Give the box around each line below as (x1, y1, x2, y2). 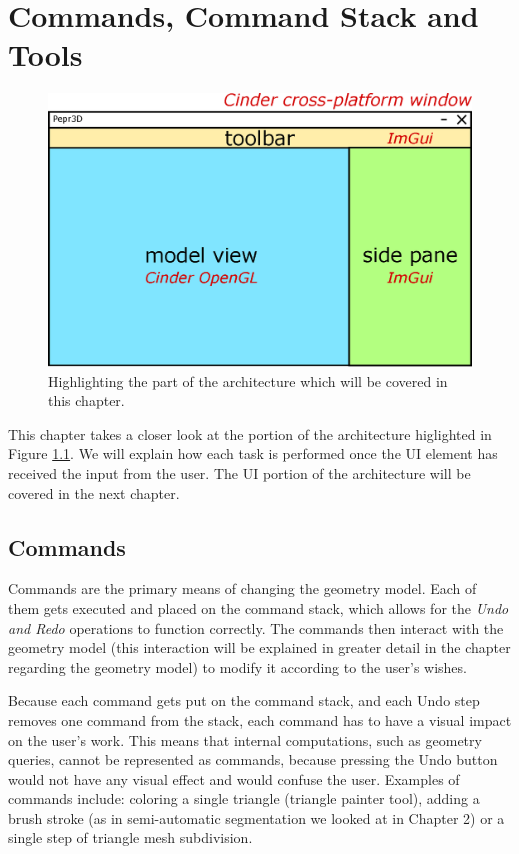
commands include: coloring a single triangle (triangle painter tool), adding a (8, 788, 480, 809)
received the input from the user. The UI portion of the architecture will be (8, 462, 471, 483)
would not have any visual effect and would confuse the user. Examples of (8, 768, 460, 789)
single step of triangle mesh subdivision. (8, 827, 253, 848)
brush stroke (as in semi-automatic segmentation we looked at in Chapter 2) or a (8, 807, 505, 828)
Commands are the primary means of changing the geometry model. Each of (8, 578, 477, 599)
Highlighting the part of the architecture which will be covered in (48, 370, 448, 391)
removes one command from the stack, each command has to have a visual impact (8, 709, 512, 730)
